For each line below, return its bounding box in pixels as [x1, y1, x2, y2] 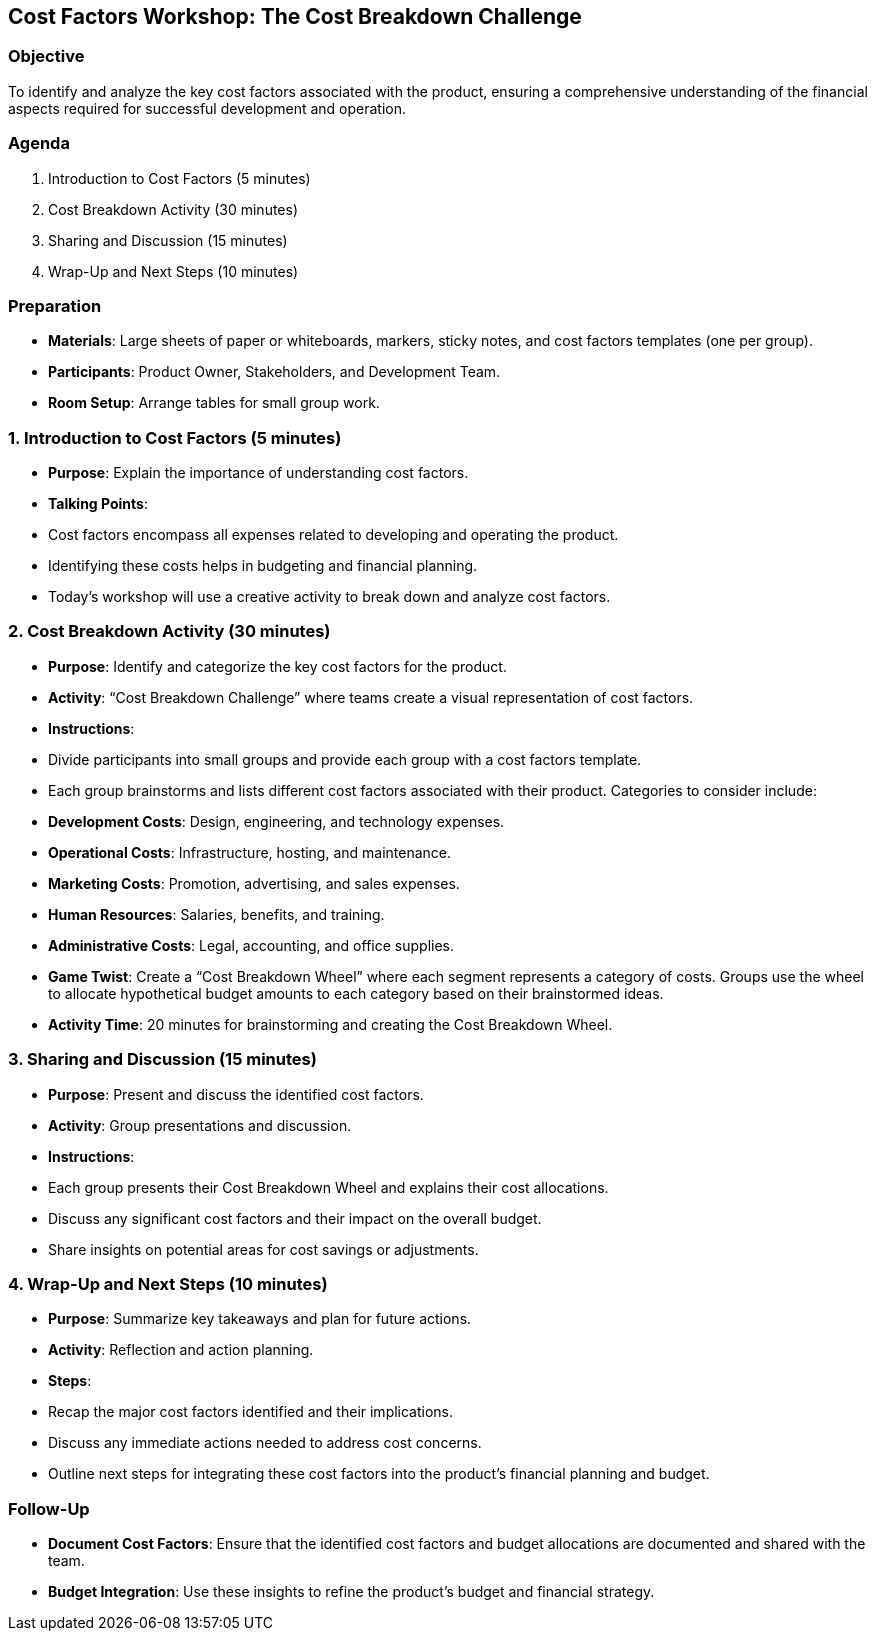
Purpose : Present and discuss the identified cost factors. [48, 1085, 424, 1103]
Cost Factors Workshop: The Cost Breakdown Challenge [8, 4, 582, 29]
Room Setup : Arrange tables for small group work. [48, 394, 380, 412]
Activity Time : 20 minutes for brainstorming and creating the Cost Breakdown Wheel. [48, 1015, 613, 1033]
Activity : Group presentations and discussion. [48, 1116, 352, 1134]
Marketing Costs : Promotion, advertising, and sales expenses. [48, 874, 460, 892]
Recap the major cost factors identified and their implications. [48, 1403, 454, 1421]
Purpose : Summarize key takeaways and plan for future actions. [48, 1310, 472, 1328]
